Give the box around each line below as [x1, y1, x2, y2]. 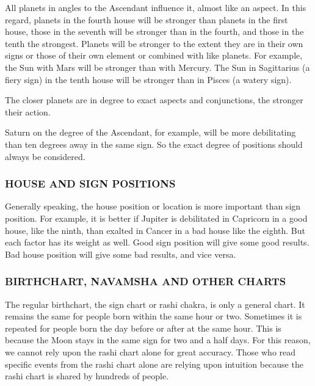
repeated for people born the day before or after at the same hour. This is [5, 321, 281, 334]
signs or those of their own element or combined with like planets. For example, [5, 49, 303, 62]
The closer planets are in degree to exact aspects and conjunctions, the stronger [5, 93, 303, 106]
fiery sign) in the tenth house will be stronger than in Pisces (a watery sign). [5, 73, 292, 86]
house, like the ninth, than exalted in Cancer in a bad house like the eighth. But [5, 224, 305, 236]
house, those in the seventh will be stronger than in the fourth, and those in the [5, 25, 304, 38]
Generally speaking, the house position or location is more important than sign [5, 200, 301, 213]
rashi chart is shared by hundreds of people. [5, 370, 169, 382]
